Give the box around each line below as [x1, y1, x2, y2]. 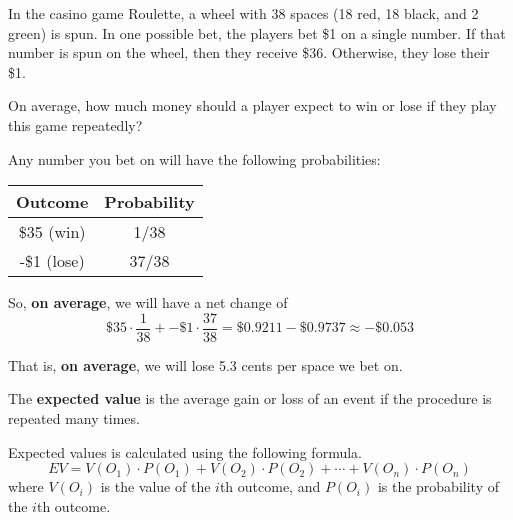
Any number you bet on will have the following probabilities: [8, 148, 381, 169]
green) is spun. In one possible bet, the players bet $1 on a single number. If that [8, 22, 506, 43]
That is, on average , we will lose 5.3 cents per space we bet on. [8, 354, 403, 375]
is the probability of [377, 476, 499, 497]
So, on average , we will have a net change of [8, 292, 288, 313]
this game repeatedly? [8, 114, 143, 135]
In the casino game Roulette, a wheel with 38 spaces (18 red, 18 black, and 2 [8, 3, 479, 23]
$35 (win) [18, 220, 86, 244]
